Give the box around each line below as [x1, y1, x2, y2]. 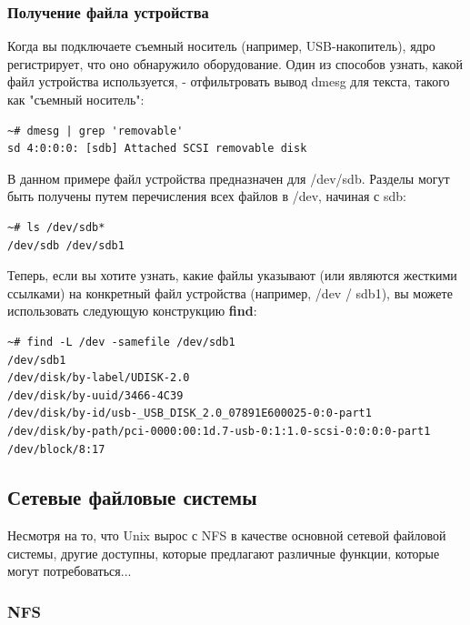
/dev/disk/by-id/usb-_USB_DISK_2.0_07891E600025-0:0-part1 [7, 407, 372, 420]
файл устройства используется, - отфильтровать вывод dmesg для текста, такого [7, 72, 450, 91]
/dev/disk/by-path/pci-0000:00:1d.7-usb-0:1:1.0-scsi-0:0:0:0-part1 [7, 424, 431, 438]
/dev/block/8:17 [7, 442, 105, 456]
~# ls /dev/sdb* [7, 220, 105, 234]
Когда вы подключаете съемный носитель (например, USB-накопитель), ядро [7, 36, 435, 55]
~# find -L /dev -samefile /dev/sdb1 [7, 335, 235, 348]
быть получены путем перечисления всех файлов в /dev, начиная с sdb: [7, 186, 406, 206]
